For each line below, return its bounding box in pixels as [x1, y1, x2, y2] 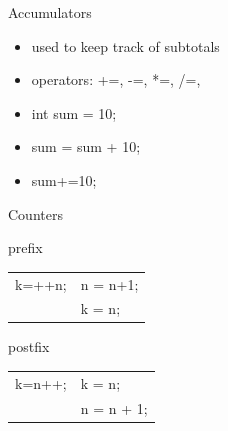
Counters [8, 203, 63, 224]
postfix [8, 336, 50, 357]
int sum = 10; [31, 102, 117, 123]
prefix [8, 237, 43, 258]
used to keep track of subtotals [31, 35, 220, 56]
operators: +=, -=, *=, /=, [31, 69, 201, 90]
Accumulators [8, 2, 92, 22]
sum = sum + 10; [31, 136, 141, 157]
